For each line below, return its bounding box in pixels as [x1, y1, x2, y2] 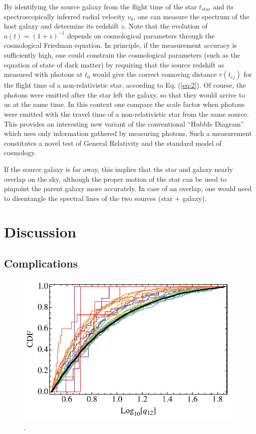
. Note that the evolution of [124, 21, 208, 31]
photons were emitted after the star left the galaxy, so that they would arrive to [4, 89, 245, 100]
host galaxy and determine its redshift [4, 21, 119, 31]
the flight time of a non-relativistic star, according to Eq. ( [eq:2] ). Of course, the [4, 80, 246, 90]
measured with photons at [4, 69, 83, 79]
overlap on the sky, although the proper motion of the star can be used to [4, 173, 226, 184]
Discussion [4, 222, 76, 242]
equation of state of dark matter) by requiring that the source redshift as [4, 59, 224, 69]
